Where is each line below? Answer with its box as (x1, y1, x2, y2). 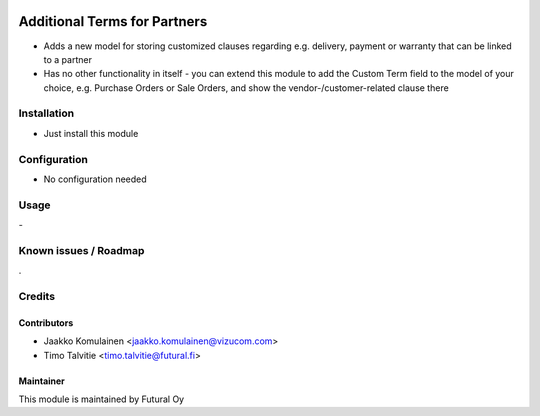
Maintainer (18, 375, 65, 387)
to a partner (43, 53, 92, 65)
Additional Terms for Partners (18, 13, 208, 30)
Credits (18, 290, 55, 304)
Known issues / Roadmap (18, 243, 145, 257)
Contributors (18, 316, 74, 329)
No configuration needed (43, 173, 147, 185)
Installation (18, 106, 75, 120)
